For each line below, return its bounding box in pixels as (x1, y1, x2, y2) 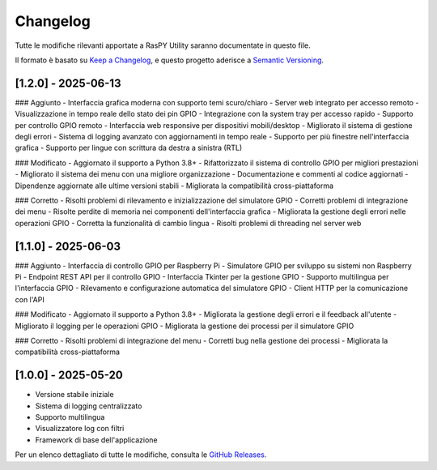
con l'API (15, 294, 45, 304)
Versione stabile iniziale (35, 390, 114, 399)
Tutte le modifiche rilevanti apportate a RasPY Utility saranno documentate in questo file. (15, 41, 311, 50)
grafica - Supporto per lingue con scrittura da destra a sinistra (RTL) (15, 143, 243, 153)
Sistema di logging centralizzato (35, 401, 142, 411)
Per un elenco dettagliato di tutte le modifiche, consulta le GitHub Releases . (15, 450, 267, 459)
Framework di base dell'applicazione (35, 434, 158, 445)
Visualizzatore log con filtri (35, 424, 125, 434)
